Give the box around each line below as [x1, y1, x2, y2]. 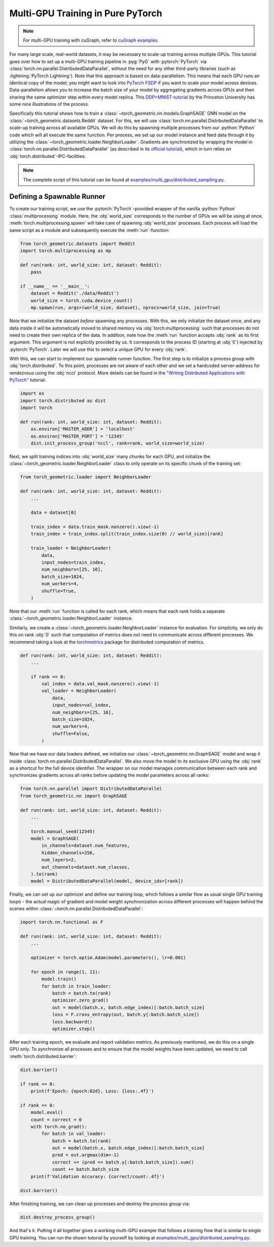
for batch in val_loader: [41, 1131, 106, 1137]
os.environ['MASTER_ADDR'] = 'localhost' [30, 426, 135, 432]
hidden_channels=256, [41, 849, 95, 856]
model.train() [41, 976, 77, 982]
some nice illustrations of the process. [9, 101, 89, 107]
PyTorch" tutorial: [9, 377, 46, 383]
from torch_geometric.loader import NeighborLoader [20, 474, 152, 480]
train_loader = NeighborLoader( [30, 545, 112, 551]
